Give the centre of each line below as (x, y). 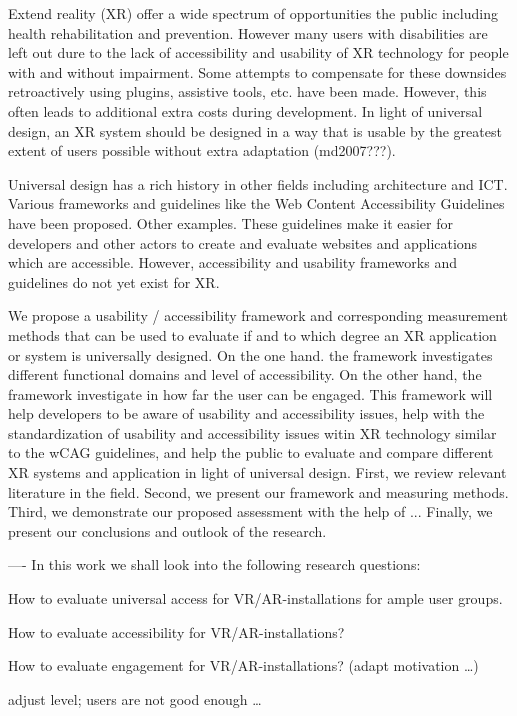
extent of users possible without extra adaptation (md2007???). (202, 150)
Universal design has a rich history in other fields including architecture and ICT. (258, 183)
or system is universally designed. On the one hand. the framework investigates (250, 354)
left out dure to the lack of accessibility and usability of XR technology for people (258, 52)
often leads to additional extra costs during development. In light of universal (245, 110)
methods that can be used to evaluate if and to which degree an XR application (252, 334)
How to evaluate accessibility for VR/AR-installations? (176, 631)
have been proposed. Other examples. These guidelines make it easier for (231, 222)
